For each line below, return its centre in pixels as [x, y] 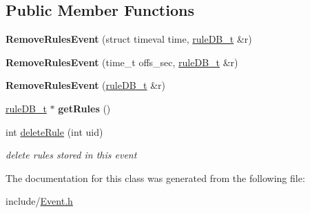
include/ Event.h [39, 201]
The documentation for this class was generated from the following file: [155, 177]
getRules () [84, 108]
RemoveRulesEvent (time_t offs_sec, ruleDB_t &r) [122, 62]
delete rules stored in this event [71, 155]
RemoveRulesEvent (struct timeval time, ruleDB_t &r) [129, 39]
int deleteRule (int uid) [54, 131]
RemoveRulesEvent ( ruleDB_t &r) [85, 85]
